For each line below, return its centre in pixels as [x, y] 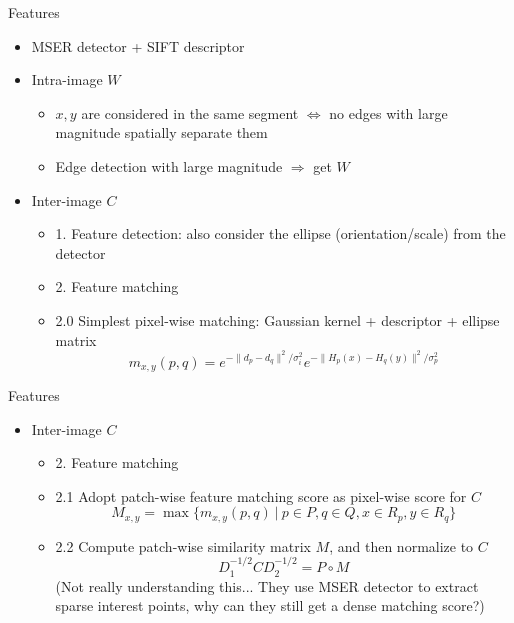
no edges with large [388, 112]
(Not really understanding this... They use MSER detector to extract [267, 585]
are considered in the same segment [190, 112]
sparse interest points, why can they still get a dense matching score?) [270, 605]
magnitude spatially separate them [161, 132]
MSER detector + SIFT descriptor [138, 45]
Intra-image [67, 79]
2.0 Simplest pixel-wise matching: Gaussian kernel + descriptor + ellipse [277, 319]
